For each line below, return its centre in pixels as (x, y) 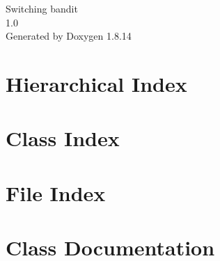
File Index (56, 192)
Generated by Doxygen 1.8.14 (69, 36)
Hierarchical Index (96, 83)
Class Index (63, 138)
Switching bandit (42, 8)
